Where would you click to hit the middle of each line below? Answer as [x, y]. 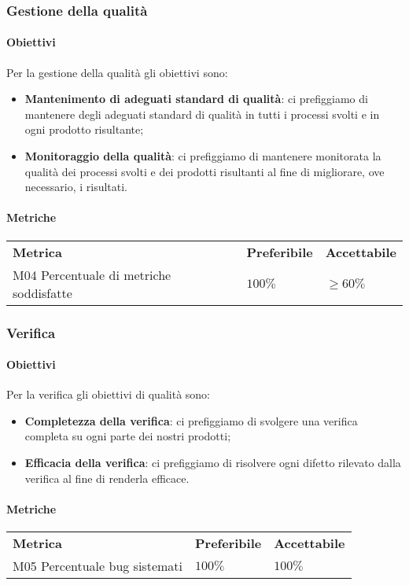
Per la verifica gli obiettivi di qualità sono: [108, 394]
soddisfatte [42, 292]
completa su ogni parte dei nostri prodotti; [128, 436]
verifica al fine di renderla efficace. [107, 478]
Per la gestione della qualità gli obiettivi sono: [117, 72]
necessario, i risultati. [76, 187]
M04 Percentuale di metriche [92, 274]
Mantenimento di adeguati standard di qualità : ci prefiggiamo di [196, 99]
